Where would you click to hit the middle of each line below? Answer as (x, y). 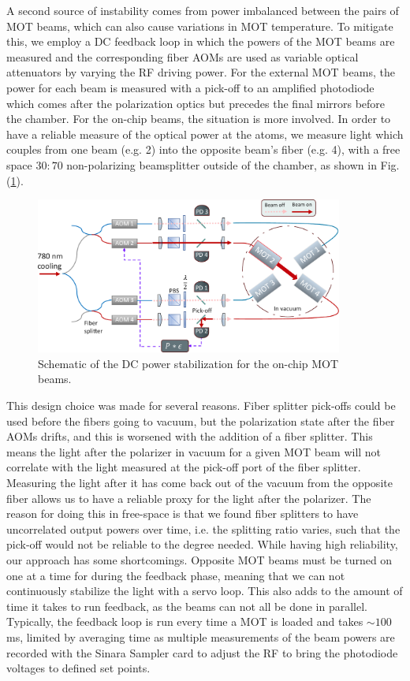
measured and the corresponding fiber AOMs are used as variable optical (183, 56)
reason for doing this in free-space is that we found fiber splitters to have (183, 514)
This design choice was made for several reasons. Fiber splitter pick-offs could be (201, 406)
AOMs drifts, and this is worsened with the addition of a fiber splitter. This (190, 436)
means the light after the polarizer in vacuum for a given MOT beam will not (194, 451)
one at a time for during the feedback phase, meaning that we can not (176, 575)
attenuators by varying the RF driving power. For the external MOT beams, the (201, 72)
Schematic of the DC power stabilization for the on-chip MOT (188, 363)
